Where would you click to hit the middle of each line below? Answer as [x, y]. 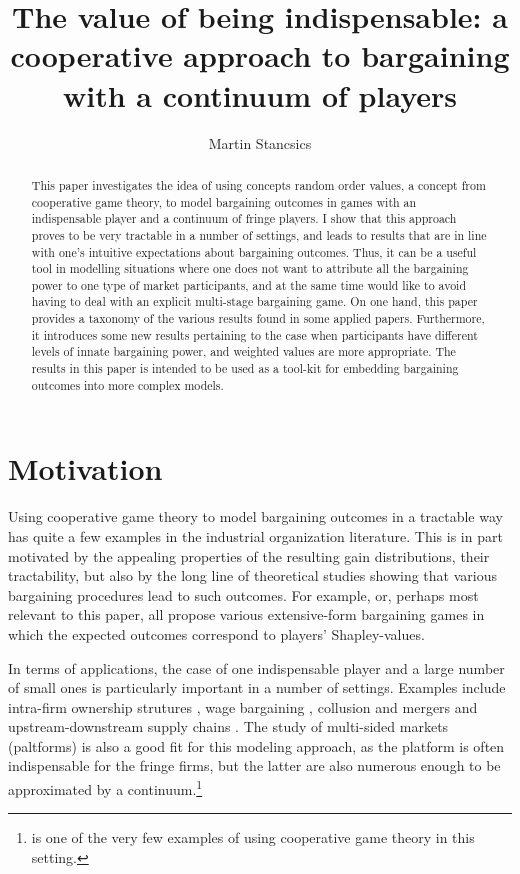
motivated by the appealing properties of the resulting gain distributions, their [249, 555]
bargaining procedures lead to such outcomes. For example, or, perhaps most [243, 594]
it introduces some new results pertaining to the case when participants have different [254, 334]
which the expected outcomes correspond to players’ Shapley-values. [216, 633]
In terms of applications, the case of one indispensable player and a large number [256, 667]
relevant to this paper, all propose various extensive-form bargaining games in [246, 614]
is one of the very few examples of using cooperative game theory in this [253, 837]
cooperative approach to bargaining [260, 55]
